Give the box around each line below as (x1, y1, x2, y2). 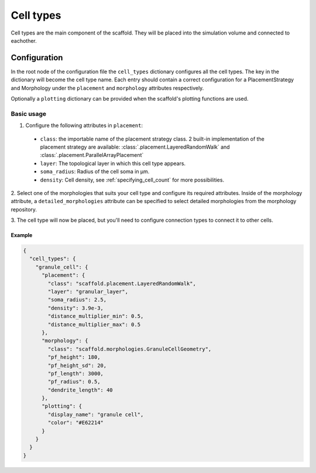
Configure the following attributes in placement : (25, 122, 143, 129)
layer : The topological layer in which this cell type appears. (40, 160, 186, 167)
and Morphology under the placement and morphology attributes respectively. (11, 84, 204, 91)
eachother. (11, 37, 37, 44)
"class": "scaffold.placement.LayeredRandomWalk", (47, 280, 196, 287)
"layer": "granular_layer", (47, 289, 129, 295)
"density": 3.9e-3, (47, 304, 104, 311)
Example (11, 232, 33, 239)
